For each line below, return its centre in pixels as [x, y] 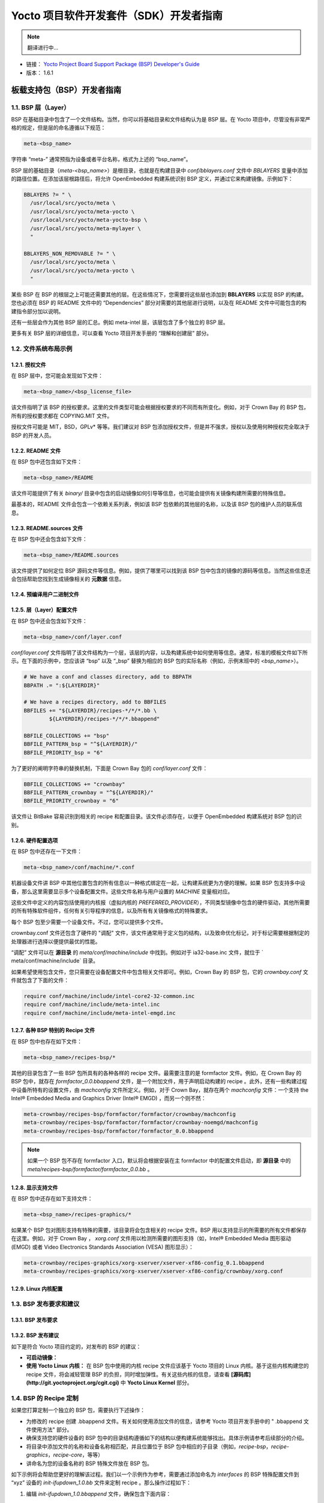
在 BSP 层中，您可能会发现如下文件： [57, 376]
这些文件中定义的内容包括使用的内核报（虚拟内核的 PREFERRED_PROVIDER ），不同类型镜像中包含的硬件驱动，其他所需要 [160, 902]
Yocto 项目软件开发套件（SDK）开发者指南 [117, 16]
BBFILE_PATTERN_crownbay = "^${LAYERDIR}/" [89, 793]
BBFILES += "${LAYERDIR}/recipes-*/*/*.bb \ [90, 710]
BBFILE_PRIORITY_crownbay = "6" [71, 801]
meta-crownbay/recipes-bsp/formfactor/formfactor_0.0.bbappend [119, 1131]
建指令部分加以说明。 [37, 311]
